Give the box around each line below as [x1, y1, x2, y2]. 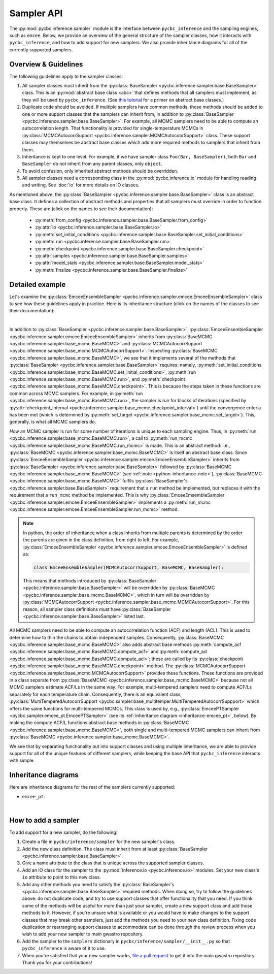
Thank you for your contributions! [22, 959, 92, 965]
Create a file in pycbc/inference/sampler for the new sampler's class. [22, 838, 176, 845]
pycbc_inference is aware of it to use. [22, 945, 106, 952]
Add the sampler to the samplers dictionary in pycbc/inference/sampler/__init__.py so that [22, 938, 230, 944]
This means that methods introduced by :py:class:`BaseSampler [23, 577, 157, 583]
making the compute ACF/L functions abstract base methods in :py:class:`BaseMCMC [9, 720, 189, 726]
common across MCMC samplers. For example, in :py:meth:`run [9, 390, 143, 396]
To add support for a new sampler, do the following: [9, 829, 118, 835]
